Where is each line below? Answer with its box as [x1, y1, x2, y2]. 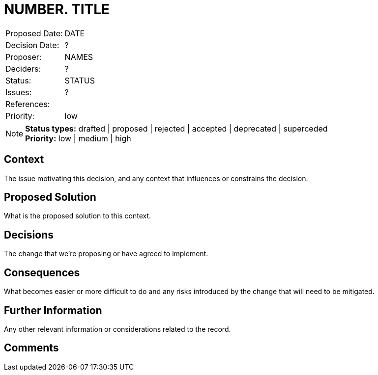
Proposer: [5, 52, 42, 62]
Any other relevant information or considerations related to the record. [4, 324, 231, 333]
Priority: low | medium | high [25, 133, 131, 143]
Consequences [4, 266, 80, 279]
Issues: [5, 87, 32, 97]
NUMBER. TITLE [4, 1, 110, 18]
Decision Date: [5, 40, 59, 50]
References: [5, 99, 50, 109]
